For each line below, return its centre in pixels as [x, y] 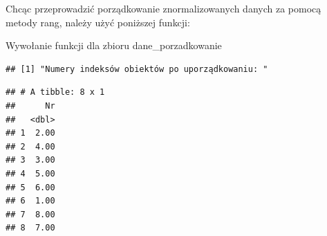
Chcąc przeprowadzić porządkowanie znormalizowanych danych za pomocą [163, 8]
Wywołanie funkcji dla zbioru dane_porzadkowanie [114, 45]
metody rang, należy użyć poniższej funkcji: [98, 22]
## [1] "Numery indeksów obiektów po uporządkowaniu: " [137, 69]
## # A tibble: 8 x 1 [55, 92]
